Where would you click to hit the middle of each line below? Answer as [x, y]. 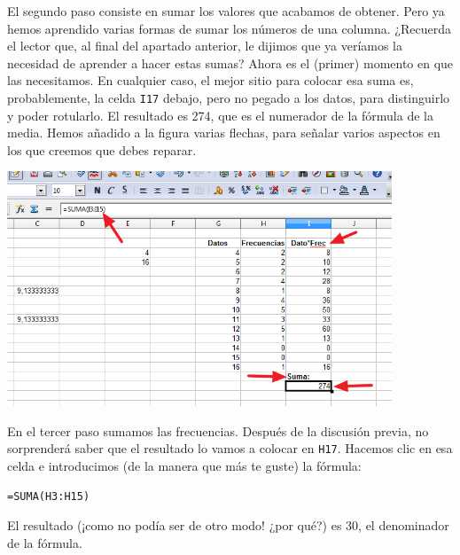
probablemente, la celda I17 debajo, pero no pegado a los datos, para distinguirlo [229, 97]
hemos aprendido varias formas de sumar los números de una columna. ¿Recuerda [229, 28]
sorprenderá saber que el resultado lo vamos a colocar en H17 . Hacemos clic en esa [230, 448]
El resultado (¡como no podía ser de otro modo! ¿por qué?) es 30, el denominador [228, 525]
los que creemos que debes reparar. [102, 149]
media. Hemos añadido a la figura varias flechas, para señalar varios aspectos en [224, 133]
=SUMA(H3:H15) [49, 497]
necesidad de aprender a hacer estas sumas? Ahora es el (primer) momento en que [230, 63]
